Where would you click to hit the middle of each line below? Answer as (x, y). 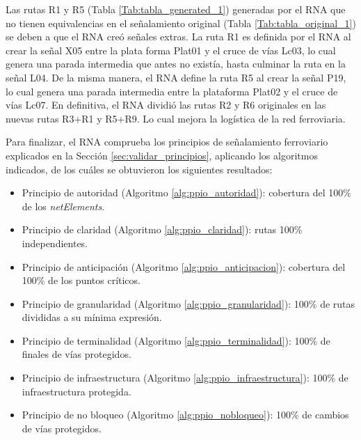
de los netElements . (63, 206)
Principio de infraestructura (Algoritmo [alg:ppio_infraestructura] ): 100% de (185, 378)
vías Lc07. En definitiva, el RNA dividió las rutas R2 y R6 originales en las (166, 105)
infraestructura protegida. (77, 391)
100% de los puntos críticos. (81, 280)
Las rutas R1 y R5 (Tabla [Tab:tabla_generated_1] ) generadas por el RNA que (176, 9)
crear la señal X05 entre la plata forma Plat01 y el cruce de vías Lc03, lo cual (171, 50)
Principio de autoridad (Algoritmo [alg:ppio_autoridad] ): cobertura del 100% (186, 192)
